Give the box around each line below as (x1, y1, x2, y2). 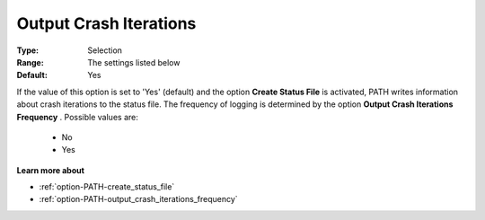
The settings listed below (87, 57, 181, 67)
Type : (16, 45, 40, 56)
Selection (87, 45, 123, 56)
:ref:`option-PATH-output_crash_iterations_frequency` (39, 194, 238, 205)
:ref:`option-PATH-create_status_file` (39, 181, 175, 192)
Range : (16, 57, 44, 67)
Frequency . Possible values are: (16, 111, 138, 122)
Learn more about (16, 164, 85, 175)
